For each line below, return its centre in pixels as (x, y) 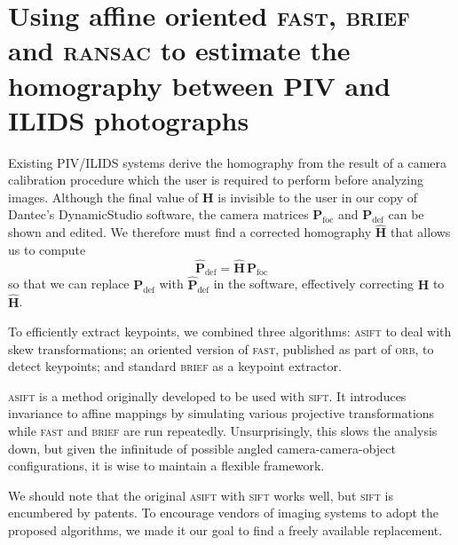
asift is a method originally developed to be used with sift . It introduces (207, 395)
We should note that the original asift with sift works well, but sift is (201, 495)
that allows (421, 232)
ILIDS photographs (129, 119)
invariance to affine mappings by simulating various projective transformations (221, 413)
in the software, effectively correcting (313, 284)
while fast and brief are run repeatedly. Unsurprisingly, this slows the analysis (223, 431)
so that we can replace (69, 284)
